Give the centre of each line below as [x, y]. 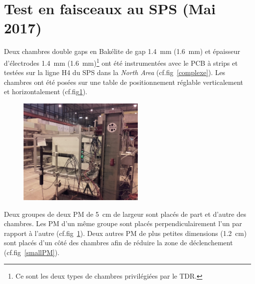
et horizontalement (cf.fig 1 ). [46, 91]
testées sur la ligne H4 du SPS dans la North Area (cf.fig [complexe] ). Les [115, 72]
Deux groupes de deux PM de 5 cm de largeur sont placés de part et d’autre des [125, 214]
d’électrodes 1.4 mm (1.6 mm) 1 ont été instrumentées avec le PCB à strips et [121, 62]
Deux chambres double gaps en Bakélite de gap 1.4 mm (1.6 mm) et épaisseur [122, 51]
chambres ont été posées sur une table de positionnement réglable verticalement [124, 82]
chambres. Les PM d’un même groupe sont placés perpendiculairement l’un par [123, 223]
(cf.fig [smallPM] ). [32, 252]
